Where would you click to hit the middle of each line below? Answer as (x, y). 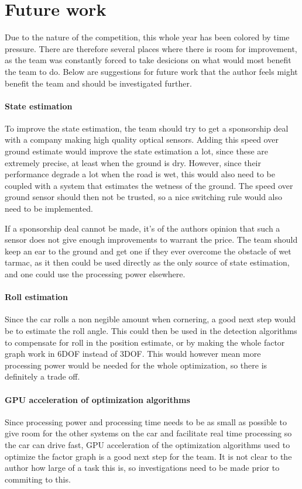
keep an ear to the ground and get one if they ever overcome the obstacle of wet (148, 251)
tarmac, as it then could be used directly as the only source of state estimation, (147, 262)
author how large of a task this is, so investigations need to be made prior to (142, 468)
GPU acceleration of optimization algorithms (97, 399)
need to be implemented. (49, 209)
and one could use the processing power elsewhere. (95, 274)
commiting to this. (38, 479)
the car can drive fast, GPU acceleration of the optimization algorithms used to (147, 444)
